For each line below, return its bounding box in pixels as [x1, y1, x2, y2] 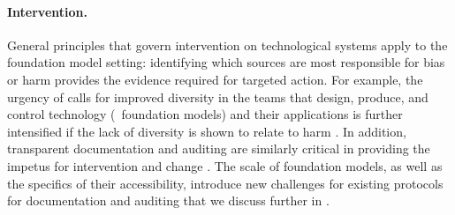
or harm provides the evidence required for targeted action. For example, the [7, 70, 423, 88]
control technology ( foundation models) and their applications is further [7, 105, 403, 123]
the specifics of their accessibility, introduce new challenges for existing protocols [7, 174, 444, 192]
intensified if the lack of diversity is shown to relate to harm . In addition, [7, 122, 406, 140]
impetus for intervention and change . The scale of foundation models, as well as [7, 156, 443, 174]
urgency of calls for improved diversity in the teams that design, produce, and [7, 87, 428, 106]
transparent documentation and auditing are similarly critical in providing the [7, 139, 430, 158]
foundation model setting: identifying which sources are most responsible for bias [7, 53, 445, 71]
